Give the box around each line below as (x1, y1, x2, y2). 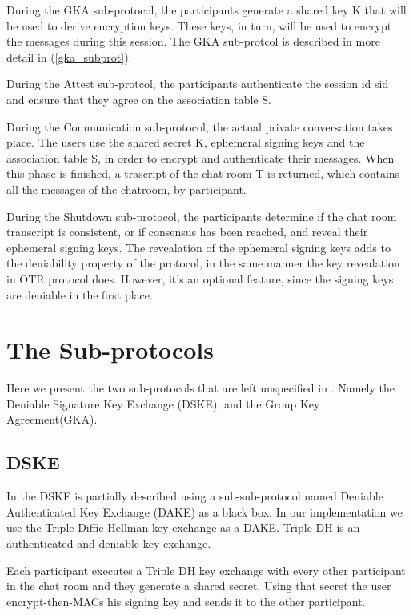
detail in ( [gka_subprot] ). (6, 48, 132, 65)
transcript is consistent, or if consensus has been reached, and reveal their (6, 223, 368, 240)
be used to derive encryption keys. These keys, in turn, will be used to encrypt (6, 17, 392, 34)
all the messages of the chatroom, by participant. (6, 180, 247, 197)
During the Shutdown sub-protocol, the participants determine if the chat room (6, 207, 397, 224)
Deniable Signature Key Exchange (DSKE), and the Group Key (6, 395, 320, 412)
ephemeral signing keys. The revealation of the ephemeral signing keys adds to (6, 239, 391, 255)
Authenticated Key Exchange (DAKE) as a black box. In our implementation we (6, 503, 403, 520)
